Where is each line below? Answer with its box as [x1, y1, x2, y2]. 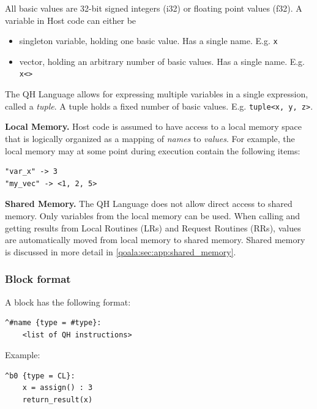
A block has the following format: [5, 295, 131, 308]
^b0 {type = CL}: [5, 371, 75, 380]
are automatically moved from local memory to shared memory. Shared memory [5, 233, 305, 246]
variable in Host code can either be [5, 13, 136, 26]
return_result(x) [22, 396, 93, 405]
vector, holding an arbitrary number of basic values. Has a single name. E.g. [19, 54, 305, 67]
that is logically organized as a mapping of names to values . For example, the [5, 132, 295, 144]
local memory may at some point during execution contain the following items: [5, 144, 300, 157]
